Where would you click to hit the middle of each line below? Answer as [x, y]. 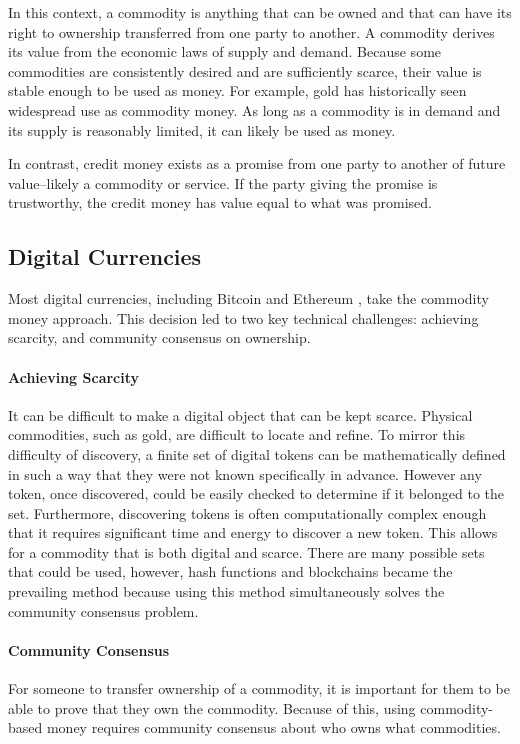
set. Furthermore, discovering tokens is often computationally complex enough [247, 512]
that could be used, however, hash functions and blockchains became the [230, 571]
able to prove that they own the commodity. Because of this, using [212, 707]
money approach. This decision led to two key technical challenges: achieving [243, 317]
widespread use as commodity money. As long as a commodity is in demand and [254, 109]
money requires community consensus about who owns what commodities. [273, 727]
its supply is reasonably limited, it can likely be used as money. [202, 129]
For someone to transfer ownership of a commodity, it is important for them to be [259, 688]
